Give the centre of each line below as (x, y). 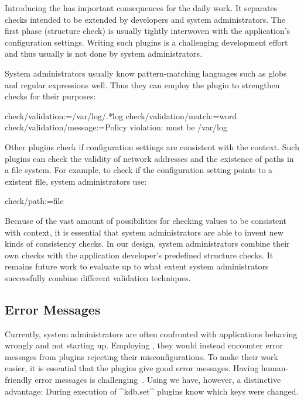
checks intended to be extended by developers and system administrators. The (145, 19)
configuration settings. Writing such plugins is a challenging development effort (146, 42)
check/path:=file (34, 201)
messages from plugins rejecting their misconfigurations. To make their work (141, 356)
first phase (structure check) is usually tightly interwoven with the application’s (148, 31)
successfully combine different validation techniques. (98, 277)
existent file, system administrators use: (76, 181)
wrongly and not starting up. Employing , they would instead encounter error (144, 345)
